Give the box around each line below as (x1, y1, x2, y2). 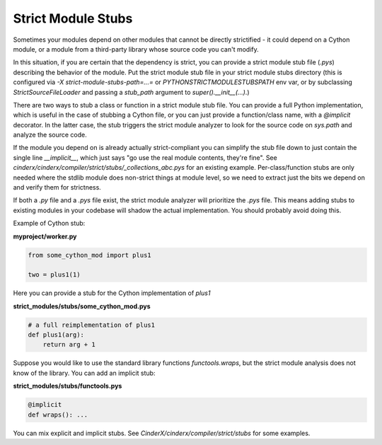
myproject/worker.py (13, 232, 77, 241)
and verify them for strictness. (13, 183, 102, 192)
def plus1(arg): (28, 331, 85, 339)
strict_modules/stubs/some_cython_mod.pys (13, 301, 151, 311)
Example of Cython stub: (13, 219, 86, 228)
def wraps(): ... (28, 410, 88, 419)
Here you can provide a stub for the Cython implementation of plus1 (13, 289, 211, 297)
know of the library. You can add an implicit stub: (13, 369, 156, 377)
